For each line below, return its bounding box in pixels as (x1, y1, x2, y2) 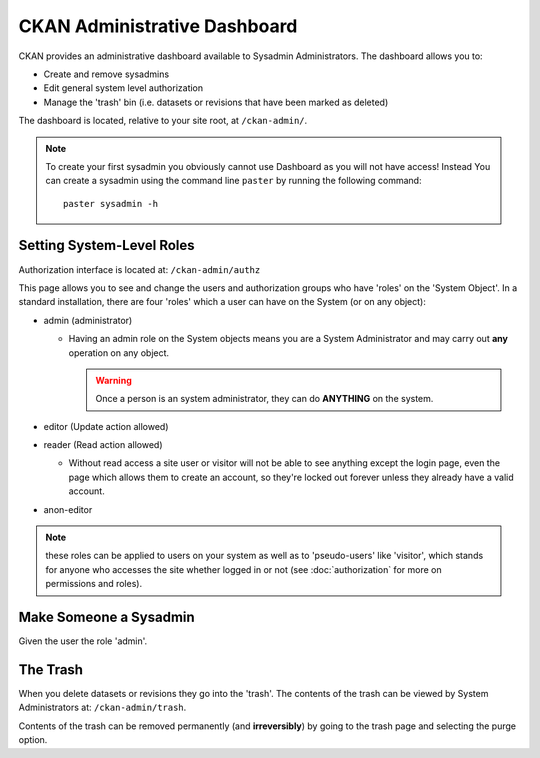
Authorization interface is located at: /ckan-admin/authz (18, 263, 261, 275)
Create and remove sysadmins (43, 68, 170, 80)
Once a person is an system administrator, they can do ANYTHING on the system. (95, 393, 434, 405)
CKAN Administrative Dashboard (18, 15, 298, 37)
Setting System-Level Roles (18, 237, 195, 254)
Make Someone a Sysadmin (18, 609, 195, 626)
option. (18, 734, 48, 746)
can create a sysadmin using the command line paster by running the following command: (45, 175, 422, 187)
